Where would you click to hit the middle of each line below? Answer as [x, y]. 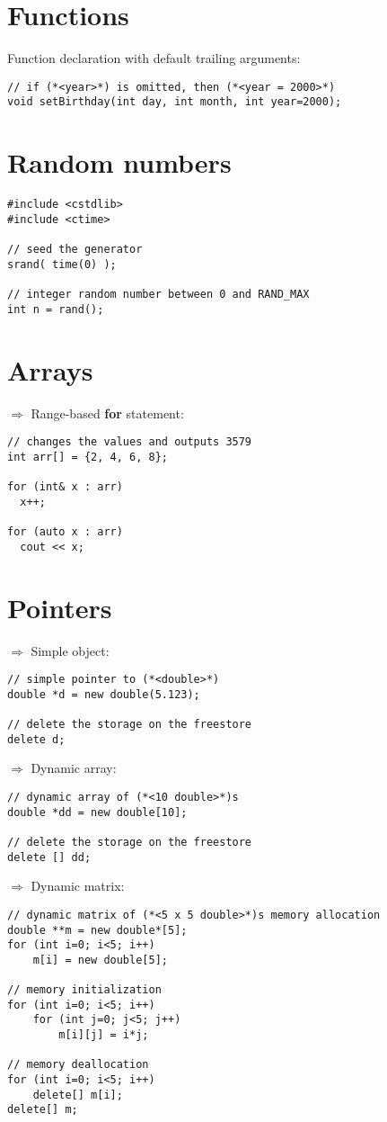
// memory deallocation [78, 1065]
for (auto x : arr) [65, 532]
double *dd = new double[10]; [97, 812]
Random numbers [119, 162]
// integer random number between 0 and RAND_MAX [158, 295]
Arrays [50, 369]
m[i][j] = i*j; [104, 1035]
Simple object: [70, 650]
